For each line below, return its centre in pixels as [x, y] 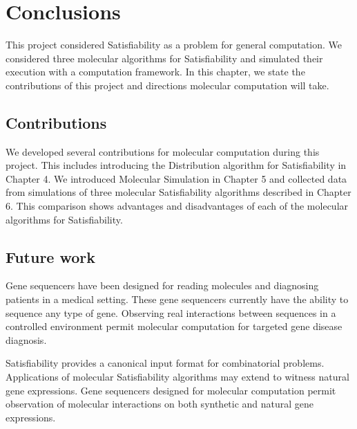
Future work [51, 256]
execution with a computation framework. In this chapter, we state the [155, 72]
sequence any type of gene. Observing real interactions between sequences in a [171, 312]
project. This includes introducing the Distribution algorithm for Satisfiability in [176, 165]
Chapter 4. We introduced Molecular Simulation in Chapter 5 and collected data [176, 178]
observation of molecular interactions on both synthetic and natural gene [160, 404]
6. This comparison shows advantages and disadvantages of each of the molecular [177, 206]
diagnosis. [26, 339]
